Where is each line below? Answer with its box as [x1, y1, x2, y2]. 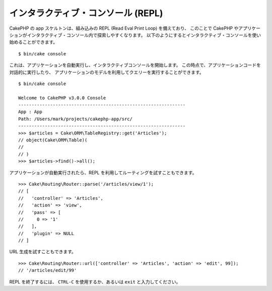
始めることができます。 [9, 39, 58, 45]
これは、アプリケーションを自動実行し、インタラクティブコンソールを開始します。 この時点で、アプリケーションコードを [9, 62, 261, 68]
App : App [18, 109, 42, 115]
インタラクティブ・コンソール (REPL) [9, 8, 163, 19]
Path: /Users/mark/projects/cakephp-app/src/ [18, 116, 133, 122]
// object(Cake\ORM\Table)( [18, 137, 88, 143]
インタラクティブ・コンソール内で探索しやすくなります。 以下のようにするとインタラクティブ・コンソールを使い [27, 32, 261, 38]
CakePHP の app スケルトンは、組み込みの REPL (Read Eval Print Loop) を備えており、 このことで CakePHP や [9, 25, 239, 31]
